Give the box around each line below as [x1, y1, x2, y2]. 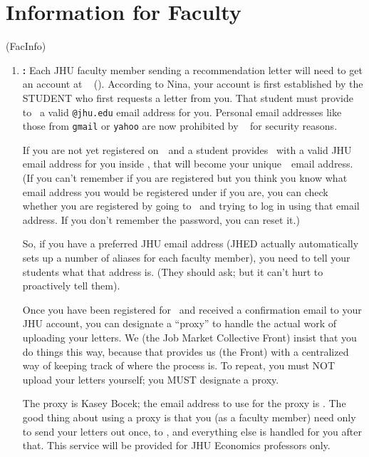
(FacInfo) [6, 38, 46, 53]
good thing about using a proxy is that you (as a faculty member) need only [22, 409, 356, 424]
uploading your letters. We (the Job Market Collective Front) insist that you [22, 329, 357, 344]
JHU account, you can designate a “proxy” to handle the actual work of [22, 316, 336, 331]
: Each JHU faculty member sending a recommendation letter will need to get [22, 62, 363, 77]
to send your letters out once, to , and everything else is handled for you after [22, 423, 362, 438]
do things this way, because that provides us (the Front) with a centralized [22, 344, 349, 359]
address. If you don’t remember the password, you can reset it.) [22, 212, 300, 227]
